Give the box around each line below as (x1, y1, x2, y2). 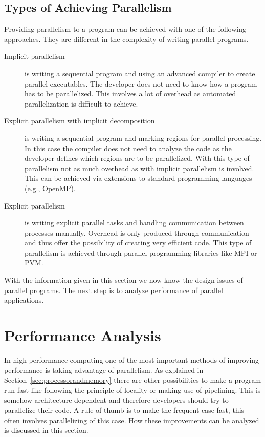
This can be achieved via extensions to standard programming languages (25, 173, 252, 183)
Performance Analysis (4, 325, 161, 346)
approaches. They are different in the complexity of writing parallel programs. (4, 33, 249, 44)
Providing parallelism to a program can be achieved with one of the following (4, 24, 246, 34)
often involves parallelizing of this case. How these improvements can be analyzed (4, 414, 259, 425)
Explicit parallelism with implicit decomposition (4, 115, 155, 126)
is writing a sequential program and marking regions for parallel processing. (25, 132, 262, 143)
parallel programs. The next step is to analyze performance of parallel (4, 284, 223, 295)
